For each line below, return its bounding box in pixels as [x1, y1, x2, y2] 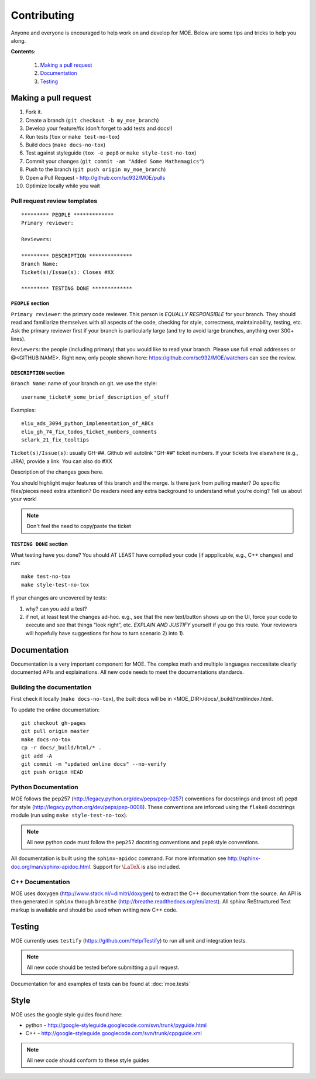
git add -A [21, 752, 53, 759]
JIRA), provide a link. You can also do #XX [11, 457, 112, 465]
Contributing [11, 9, 74, 22]
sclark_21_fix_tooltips [21, 437, 90, 443]
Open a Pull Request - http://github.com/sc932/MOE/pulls [25, 174, 166, 181]
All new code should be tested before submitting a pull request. [26, 964, 180, 971]
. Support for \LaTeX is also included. [90, 863, 181, 870]
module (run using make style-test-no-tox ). [11, 811, 128, 819]
